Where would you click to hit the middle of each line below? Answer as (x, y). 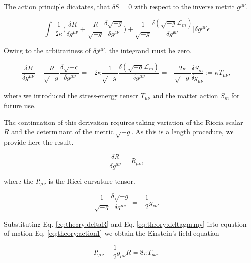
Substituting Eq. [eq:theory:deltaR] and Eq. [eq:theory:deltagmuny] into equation (125, 223)
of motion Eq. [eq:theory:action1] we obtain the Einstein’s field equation (112, 233)
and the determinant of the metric (62, 131)
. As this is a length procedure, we (183, 131)
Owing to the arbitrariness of (48, 50)
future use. (20, 106)
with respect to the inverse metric (184, 6)
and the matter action (185, 95)
